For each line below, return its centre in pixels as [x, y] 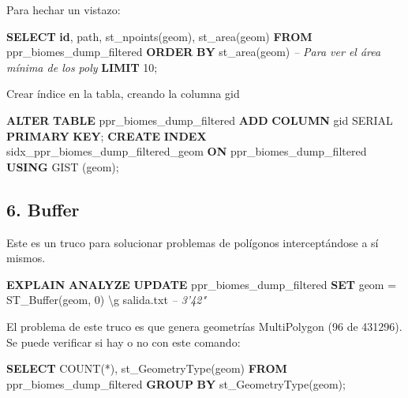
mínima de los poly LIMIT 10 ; [82, 67]
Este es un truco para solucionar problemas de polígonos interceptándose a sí [193, 242]
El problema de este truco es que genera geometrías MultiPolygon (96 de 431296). [204, 326]
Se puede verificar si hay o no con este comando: [124, 342]
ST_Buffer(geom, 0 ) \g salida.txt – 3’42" [107, 300]
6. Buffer [43, 209]
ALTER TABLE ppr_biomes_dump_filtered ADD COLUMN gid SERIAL [200, 120]
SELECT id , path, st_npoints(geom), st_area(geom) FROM [159, 36]
